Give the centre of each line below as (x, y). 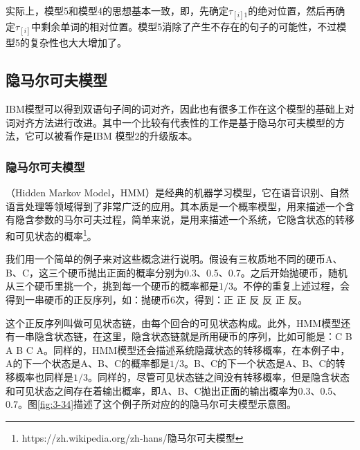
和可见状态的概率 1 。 (51, 234)
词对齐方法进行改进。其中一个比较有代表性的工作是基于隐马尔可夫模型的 (170, 122)
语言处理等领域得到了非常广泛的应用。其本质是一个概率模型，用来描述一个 (175, 206)
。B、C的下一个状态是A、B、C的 (260, 363)
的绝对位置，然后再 (292, 10)
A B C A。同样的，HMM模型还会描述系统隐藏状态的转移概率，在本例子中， (178, 349)
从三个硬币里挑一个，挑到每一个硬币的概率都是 (112, 286)
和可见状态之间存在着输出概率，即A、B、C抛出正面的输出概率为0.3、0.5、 (174, 390)
